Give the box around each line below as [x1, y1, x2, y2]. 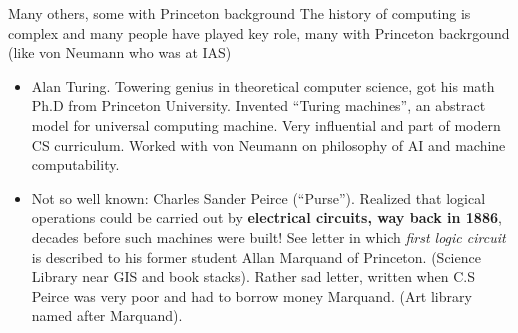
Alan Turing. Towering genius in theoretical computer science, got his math [31, 75, 495, 96]
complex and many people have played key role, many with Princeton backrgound [8, 22, 510, 43]
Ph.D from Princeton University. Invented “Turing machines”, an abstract [31, 95, 486, 116]
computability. [31, 154, 120, 175]
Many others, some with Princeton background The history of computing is [8, 3, 471, 23]
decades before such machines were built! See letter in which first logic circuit [31, 226, 506, 247]
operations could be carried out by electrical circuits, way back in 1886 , [31, 207, 502, 228]
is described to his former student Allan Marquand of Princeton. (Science [31, 246, 481, 267]
